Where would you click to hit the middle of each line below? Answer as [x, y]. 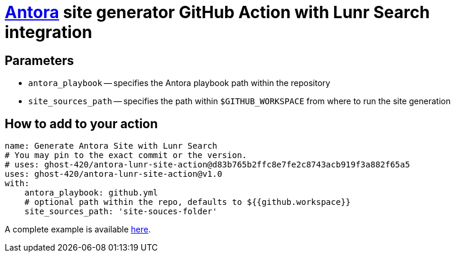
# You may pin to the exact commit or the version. [126, 155]
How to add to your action [82, 124]
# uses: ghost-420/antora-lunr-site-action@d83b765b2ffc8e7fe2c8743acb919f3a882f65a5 [208, 165]
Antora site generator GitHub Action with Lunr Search [217, 12]
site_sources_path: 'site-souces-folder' [121, 212]
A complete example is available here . [78, 229]
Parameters [39, 60]
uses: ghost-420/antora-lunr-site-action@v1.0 [113, 174]
